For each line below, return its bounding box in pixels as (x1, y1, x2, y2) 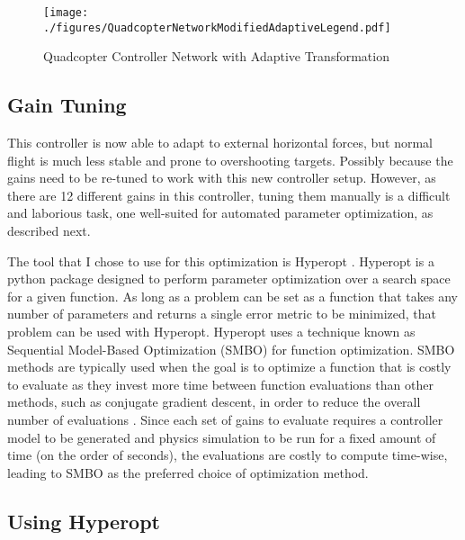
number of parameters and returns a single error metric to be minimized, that (7, 304, 436, 323)
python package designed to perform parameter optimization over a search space (7, 269, 451, 288)
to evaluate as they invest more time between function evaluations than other (7, 374, 434, 393)
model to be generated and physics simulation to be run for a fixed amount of (7, 427, 436, 446)
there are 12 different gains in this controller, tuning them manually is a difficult (7, 185, 451, 204)
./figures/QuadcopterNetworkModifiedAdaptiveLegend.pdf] (43, 21, 391, 34)
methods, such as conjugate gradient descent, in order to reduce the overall (7, 392, 421, 411)
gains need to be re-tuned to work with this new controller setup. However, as (7, 168, 436, 187)
